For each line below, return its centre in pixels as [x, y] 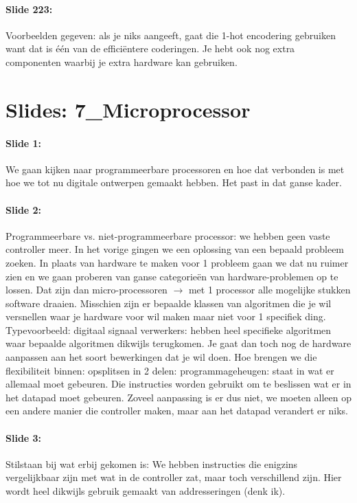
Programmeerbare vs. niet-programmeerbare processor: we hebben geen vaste [168, 235]
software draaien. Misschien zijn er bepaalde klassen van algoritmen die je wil [169, 303]
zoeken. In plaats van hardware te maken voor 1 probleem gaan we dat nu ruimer [177, 262]
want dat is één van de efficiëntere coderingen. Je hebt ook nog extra [150, 48]
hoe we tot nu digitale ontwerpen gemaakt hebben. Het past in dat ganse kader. [174, 182]
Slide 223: [29, 9]
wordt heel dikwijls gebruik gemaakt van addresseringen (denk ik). [146, 491]
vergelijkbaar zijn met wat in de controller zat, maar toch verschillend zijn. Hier [174, 477]
